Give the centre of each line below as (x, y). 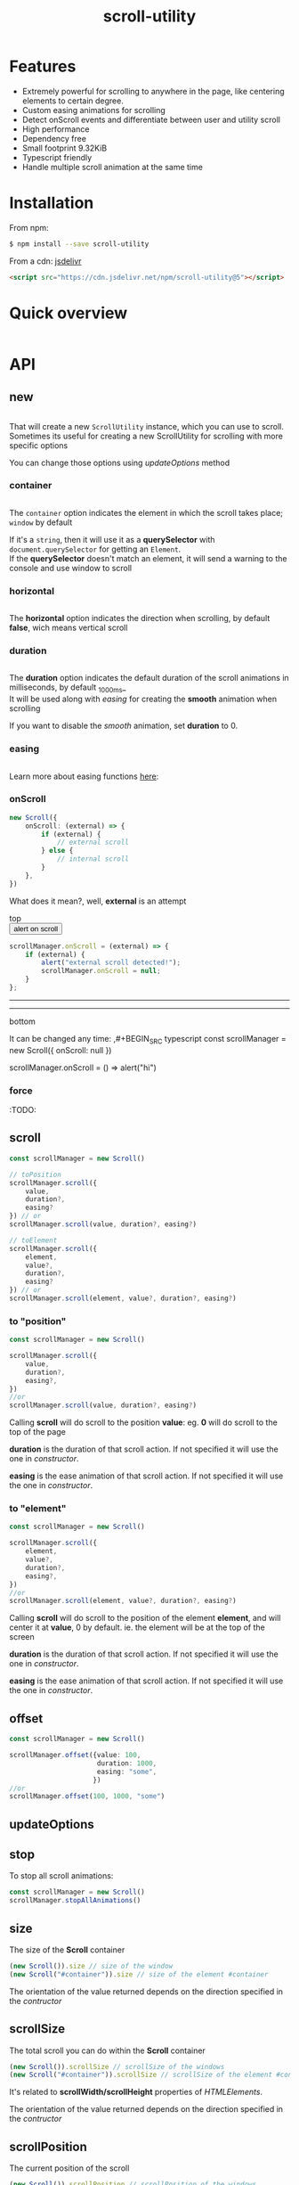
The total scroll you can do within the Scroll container (108, 2050)
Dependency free (54, 138)
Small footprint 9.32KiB (65, 148)
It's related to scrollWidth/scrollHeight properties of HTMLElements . (136, 2092)
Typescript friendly (57, 157)
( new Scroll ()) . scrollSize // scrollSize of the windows (117, 2066)
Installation (52, 203)
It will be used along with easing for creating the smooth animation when (143, 699)
